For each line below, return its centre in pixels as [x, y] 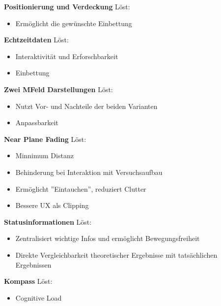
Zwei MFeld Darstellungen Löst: [58, 89]
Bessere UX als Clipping [52, 205]
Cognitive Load [39, 297]
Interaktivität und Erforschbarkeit [67, 56]
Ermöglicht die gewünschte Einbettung [74, 23]
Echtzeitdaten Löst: [36, 40]
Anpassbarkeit [37, 122]
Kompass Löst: [28, 281]
